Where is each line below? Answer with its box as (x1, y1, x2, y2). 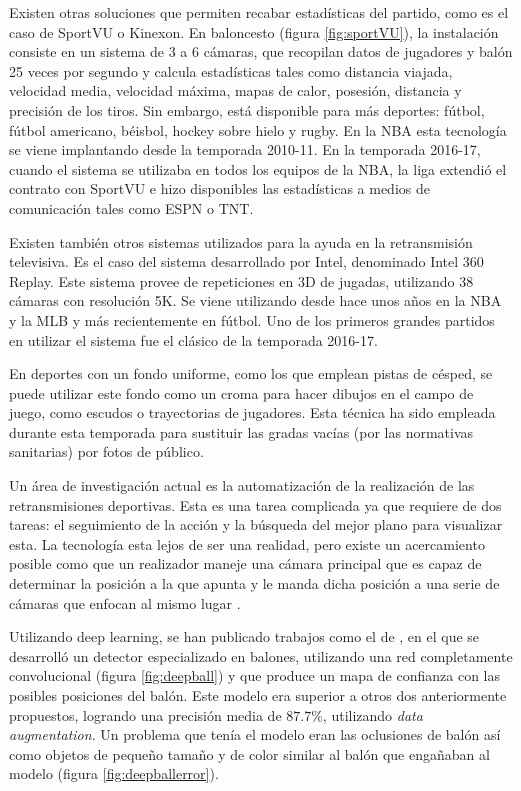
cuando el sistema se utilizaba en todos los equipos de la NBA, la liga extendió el (9, 158, 507, 179)
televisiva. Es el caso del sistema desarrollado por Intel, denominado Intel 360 (9, 251, 484, 272)
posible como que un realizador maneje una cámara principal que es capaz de (9, 553, 482, 574)
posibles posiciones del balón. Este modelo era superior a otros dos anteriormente (9, 685, 507, 705)
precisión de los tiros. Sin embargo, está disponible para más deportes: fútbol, (9, 99, 485, 120)
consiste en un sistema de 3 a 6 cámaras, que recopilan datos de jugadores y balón (9, 41, 513, 62)
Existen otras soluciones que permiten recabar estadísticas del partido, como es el (9, 2, 509, 22)
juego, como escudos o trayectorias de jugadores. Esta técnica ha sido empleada (9, 402, 496, 423)
